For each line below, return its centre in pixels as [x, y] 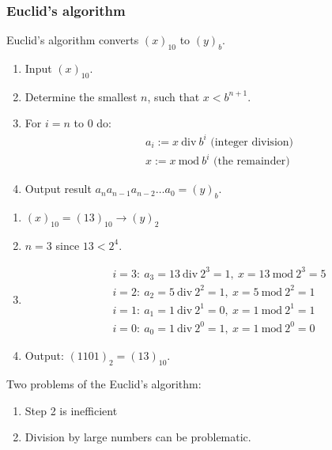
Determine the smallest [81, 96]
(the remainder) [252, 162]
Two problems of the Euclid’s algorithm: [104, 383]
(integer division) [252, 142]
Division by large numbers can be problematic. [138, 437]
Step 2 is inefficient [71, 410]
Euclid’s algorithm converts [73, 40]
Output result [58, 189]
